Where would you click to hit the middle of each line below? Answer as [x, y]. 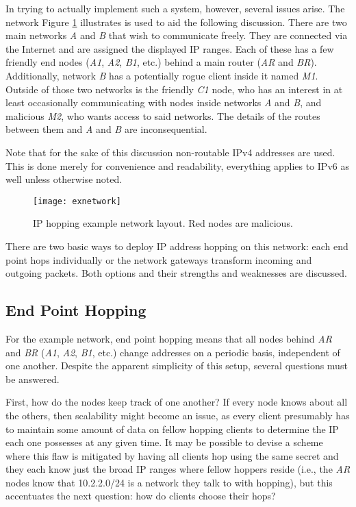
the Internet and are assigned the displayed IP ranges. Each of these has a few [170, 48]
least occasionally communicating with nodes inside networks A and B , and [164, 102]
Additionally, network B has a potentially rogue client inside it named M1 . [162, 75]
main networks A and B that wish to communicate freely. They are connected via [177, 35]
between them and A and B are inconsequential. [106, 129]
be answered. [33, 379]
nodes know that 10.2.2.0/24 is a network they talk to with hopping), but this [169, 482]
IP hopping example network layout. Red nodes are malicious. [163, 223]
